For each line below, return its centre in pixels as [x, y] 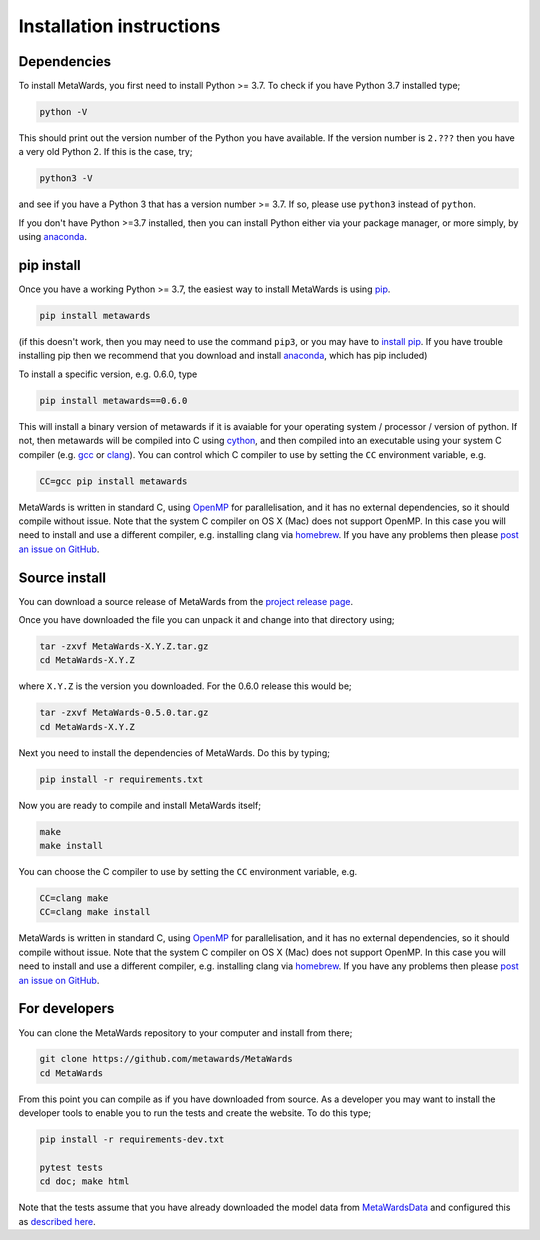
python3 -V [66, 178]
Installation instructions [119, 26]
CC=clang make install [95, 912]
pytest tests [71, 1168]
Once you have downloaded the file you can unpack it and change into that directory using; [206, 620]
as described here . [57, 1221]
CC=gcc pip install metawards [113, 481]
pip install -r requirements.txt [121, 779]
